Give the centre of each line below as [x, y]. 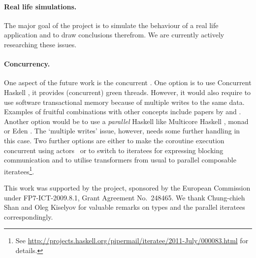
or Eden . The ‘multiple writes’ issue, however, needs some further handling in [122, 131]
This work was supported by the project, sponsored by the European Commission [127, 187]
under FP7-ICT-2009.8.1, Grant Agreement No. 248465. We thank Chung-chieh [125, 197]
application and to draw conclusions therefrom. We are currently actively [114, 35]
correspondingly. [29, 216]
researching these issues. [40, 44]
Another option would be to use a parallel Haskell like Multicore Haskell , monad [126, 121]
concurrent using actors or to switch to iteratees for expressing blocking [114, 150]
